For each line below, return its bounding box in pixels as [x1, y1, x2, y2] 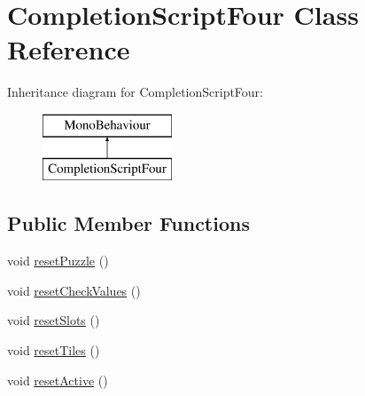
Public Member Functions [7, 210, 250, 237]
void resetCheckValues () [7, 281, 141, 299]
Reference [7, 31, 130, 67]
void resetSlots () [7, 311, 100, 329]
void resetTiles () [7, 341, 100, 360]
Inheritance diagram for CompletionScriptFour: [7, 83, 264, 101]
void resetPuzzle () [7, 251, 109, 270]
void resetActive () [7, 370, 108, 389]
